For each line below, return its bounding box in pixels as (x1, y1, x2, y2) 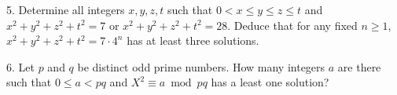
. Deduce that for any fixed (227, 16, 358, 33)
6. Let (6, 58, 35, 75)
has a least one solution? (211, 74, 329, 90)
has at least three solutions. (127, 32, 259, 49)
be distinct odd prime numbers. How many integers (77, 58, 325, 75)
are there (337, 58, 381, 75)
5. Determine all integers (6, 2, 125, 17)
